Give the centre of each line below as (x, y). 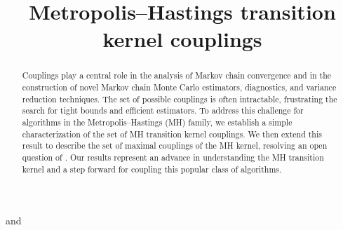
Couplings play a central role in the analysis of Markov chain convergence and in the (177, 75)
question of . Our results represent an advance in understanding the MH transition (173, 157)
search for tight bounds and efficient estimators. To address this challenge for (163, 110)
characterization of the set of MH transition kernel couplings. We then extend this (172, 134)
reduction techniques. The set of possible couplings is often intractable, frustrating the (180, 99)
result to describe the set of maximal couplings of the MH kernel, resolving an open (175, 146)
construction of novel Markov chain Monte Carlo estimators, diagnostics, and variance (179, 87)
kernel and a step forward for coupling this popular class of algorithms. (152, 169)
